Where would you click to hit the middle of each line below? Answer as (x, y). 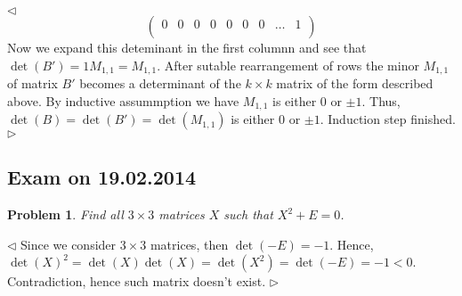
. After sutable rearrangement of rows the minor (288, 65)
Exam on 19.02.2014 (102, 177)
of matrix (32, 83)
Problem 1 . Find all (65, 214)
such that (248, 214)
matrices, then (189, 244)
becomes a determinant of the (160, 83)
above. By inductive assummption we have (123, 100)
